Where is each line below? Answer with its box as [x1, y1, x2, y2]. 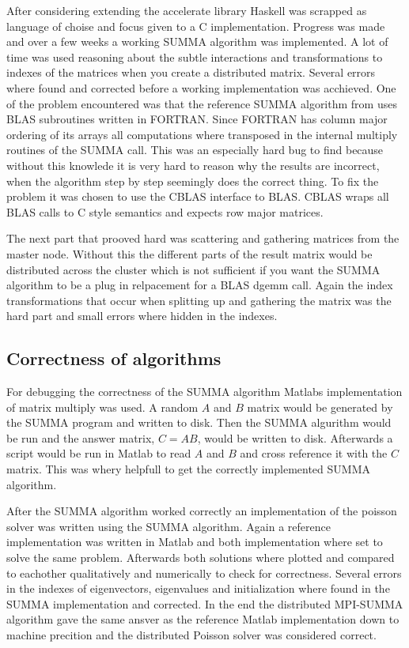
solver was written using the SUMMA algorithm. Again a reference [6, 518, 331, 534]
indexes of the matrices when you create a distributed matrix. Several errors [6, 64, 376, 81]
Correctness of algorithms [6, 346, 222, 371]
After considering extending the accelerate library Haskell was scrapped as [6, 2, 367, 18]
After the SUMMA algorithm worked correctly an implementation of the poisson [6, 503, 397, 519]
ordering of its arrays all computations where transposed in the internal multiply [6, 126, 398, 142]
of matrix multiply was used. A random [6, 398, 199, 415]
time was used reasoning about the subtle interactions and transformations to [6, 48, 383, 65]
